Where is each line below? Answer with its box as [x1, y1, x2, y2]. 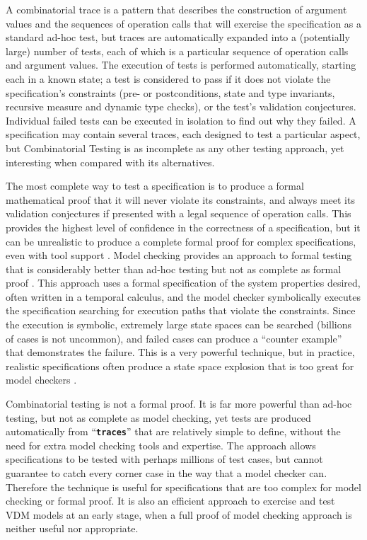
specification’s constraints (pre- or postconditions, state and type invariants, [6, 85, 335, 100]
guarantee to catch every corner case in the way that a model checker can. [6, 466, 327, 481]
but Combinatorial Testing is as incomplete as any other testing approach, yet [6, 140, 344, 155]
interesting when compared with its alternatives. [6, 154, 215, 169]
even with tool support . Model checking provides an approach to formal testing [6, 248, 352, 263]
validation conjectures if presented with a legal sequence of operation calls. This [6, 206, 351, 221]
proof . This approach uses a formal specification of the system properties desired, [6, 275, 361, 290]
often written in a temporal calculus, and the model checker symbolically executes [6, 289, 361, 304]
